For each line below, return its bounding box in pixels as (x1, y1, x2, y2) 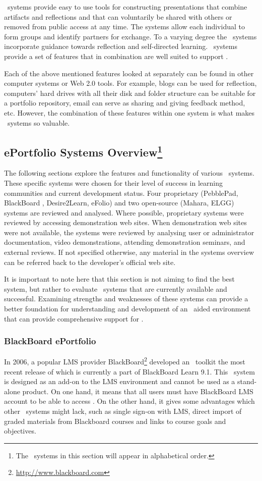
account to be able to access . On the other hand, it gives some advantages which (4, 396, 255, 406)
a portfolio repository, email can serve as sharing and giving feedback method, (4, 97, 245, 108)
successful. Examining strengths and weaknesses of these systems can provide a (4, 293, 248, 304)
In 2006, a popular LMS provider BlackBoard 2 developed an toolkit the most (4, 355, 245, 367)
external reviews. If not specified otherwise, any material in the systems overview (4, 247, 254, 257)
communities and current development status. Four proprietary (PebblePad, (4, 187, 238, 198)
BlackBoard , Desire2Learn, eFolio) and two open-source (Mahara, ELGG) (4, 197, 234, 208)
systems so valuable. (7, 117, 70, 128)
